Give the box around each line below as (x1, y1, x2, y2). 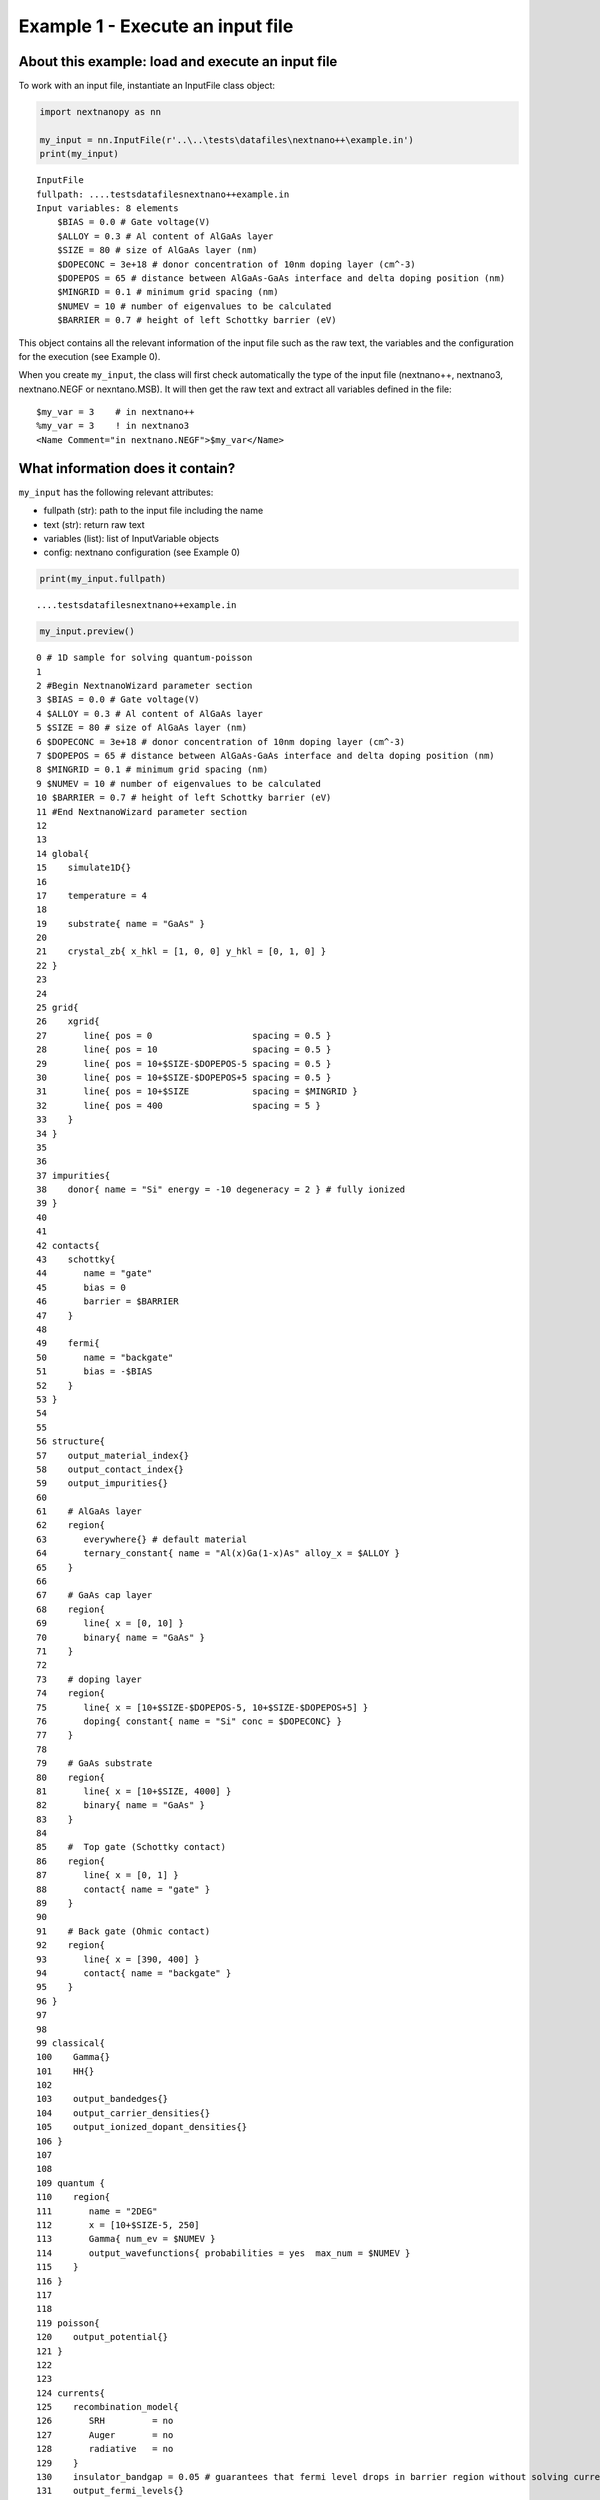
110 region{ (36, 2191, 111, 2203)
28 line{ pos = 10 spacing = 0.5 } (36, 1044, 332, 1055)
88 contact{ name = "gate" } (36, 1883, 211, 1895)
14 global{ (36, 848, 90, 859)
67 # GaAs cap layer (36, 1590, 153, 1601)
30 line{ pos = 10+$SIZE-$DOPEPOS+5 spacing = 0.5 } (36, 1071, 332, 1083)
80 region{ (36, 1771, 105, 1783)
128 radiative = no (36, 2443, 174, 2455)
